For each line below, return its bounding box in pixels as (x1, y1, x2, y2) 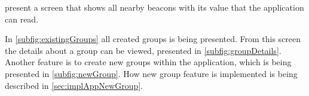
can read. (5, 12, 39, 25)
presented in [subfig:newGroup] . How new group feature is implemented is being (5, 67, 298, 79)
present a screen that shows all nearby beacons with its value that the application (5, 1, 304, 13)
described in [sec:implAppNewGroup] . (5, 79, 143, 91)
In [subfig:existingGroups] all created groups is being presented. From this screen (5, 33, 301, 45)
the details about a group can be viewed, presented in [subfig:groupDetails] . (5, 44, 282, 56)
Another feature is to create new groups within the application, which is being (5, 56, 292, 68)
